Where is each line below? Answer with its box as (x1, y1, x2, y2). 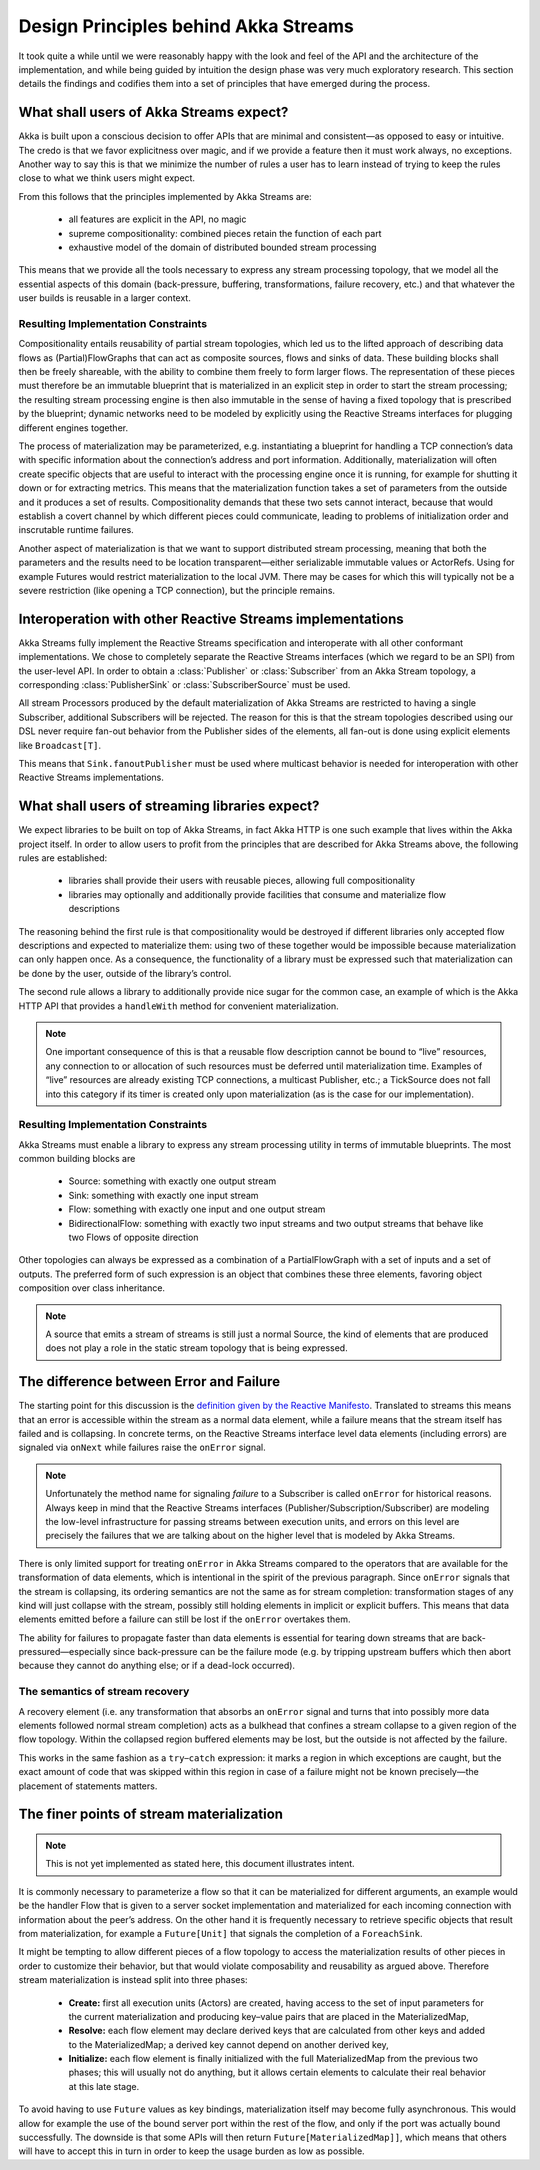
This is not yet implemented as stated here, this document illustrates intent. (45, 1858, 355, 1870)
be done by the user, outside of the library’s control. (18, 967, 232, 979)
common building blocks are (18, 1153, 136, 1165)
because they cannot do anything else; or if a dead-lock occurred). (18, 1660, 295, 1672)
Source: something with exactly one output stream (68, 1175, 277, 1187)
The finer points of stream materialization (18, 1806, 284, 1823)
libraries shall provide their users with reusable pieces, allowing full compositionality (68, 875, 415, 887)
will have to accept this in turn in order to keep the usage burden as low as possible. (18, 2145, 365, 2157)
